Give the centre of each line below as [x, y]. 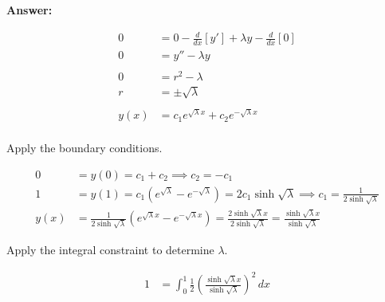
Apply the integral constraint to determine [110, 249]
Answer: [29, 10]
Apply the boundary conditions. [84, 148]
